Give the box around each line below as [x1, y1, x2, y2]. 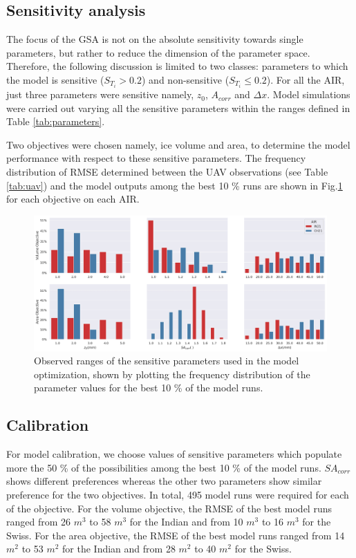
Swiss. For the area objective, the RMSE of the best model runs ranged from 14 [6, 528, 345, 542]
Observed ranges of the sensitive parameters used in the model [34, 353, 299, 368]
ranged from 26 [6, 514, 71, 529]
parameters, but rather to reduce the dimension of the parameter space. [6, 45, 310, 59]
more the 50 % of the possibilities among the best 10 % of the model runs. [6, 460, 321, 474]
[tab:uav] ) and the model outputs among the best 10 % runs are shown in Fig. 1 [6, 178, 343, 192]
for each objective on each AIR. [6, 192, 140, 206]
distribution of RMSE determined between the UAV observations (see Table [6, 165, 328, 179]
